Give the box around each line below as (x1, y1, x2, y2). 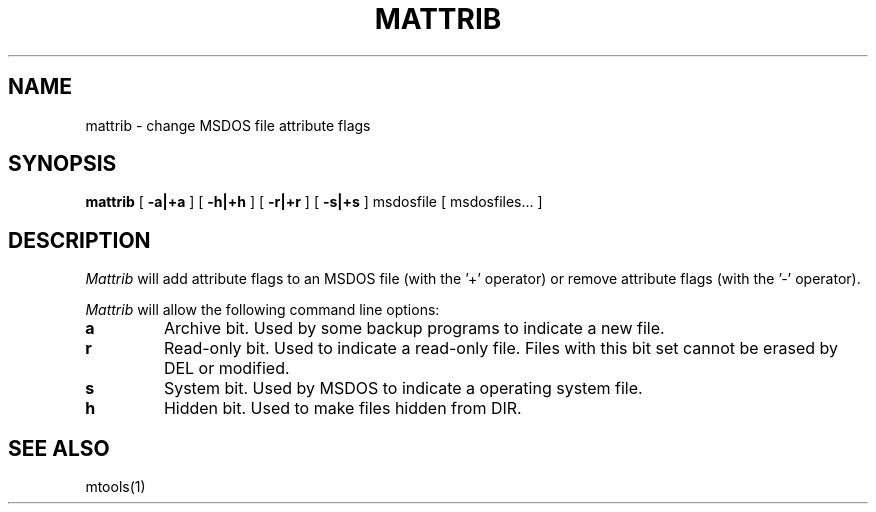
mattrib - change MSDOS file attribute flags (85, 116, 371, 134)
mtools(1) (85, 478, 146, 496)
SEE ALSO (8, 435, 110, 461)
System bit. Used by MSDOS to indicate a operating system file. (163, 378, 643, 399)
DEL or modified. (163, 358, 290, 379)
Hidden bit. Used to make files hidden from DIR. (163, 398, 522, 419)
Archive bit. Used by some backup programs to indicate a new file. (163, 318, 665, 339)
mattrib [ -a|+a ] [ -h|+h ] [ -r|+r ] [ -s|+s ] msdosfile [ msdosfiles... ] (85, 193, 543, 211)
